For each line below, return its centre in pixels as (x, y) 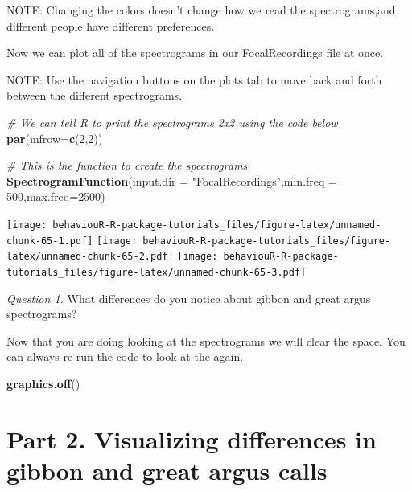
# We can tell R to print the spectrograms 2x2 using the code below (172, 122)
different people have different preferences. (111, 25)
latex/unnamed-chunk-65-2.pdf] (90, 257)
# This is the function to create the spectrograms (127, 165)
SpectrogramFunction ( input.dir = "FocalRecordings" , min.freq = (172, 180)
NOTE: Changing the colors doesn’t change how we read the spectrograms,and (201, 10)
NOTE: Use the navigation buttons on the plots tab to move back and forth (194, 79)
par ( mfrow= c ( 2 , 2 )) (55, 138)
